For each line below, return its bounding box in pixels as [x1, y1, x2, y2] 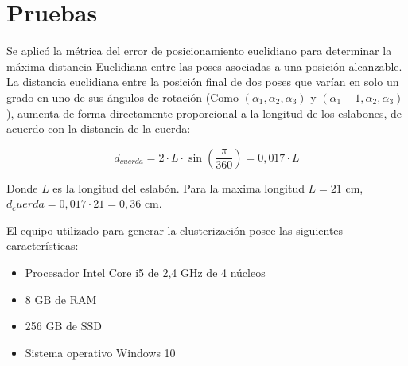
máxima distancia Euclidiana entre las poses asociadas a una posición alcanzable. [6, 57, 402, 74]
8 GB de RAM [25, 290, 97, 307]
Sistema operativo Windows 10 [25, 344, 176, 360]
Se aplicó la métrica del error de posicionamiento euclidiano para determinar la [6, 42, 392, 59]
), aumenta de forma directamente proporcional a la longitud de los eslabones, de [6, 104, 402, 121]
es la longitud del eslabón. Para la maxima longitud [52, 179, 305, 196]
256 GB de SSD [25, 317, 102, 334]
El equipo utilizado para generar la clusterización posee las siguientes [6, 221, 344, 238]
